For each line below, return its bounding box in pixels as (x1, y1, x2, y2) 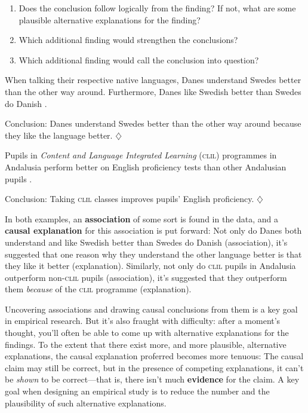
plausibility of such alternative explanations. (5, 396, 167, 409)
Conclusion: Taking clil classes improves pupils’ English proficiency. (5, 192, 254, 205)
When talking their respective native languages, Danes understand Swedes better (5, 74, 301, 86)
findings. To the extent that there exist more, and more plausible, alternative (5, 338, 287, 350)
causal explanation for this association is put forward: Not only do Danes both (5, 224, 302, 237)
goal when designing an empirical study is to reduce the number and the (5, 385, 270, 397)
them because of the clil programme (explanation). (5, 283, 192, 295)
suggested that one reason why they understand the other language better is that (5, 247, 302, 260)
